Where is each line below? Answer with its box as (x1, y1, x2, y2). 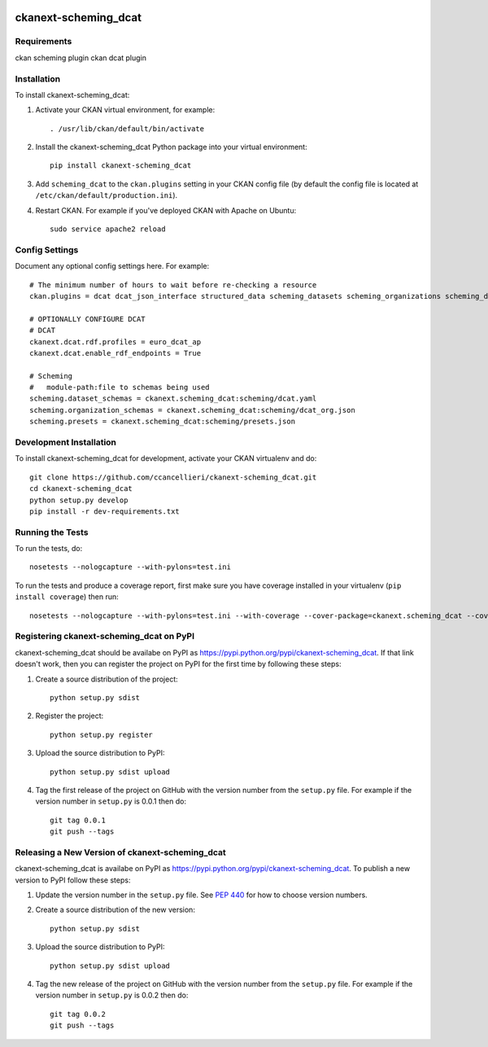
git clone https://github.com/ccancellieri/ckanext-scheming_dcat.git (29, 472, 317, 482)
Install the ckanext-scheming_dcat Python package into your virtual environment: (35, 142, 308, 152)
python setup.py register (50, 729, 154, 739)
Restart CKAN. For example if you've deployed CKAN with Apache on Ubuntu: (35, 205, 297, 215)
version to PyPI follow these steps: (15, 875, 131, 885)
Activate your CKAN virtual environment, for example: (35, 105, 216, 115)
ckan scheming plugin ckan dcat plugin (15, 53, 146, 63)
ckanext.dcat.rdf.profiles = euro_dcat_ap (29, 337, 202, 346)
